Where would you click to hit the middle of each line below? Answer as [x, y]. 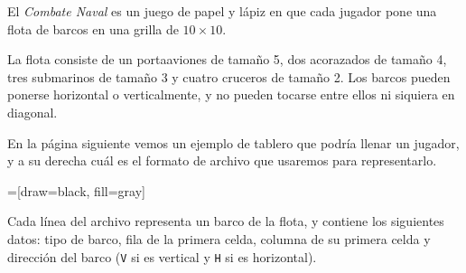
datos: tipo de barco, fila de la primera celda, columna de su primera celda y [219, 238]
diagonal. [33, 112]
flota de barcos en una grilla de [93, 28]
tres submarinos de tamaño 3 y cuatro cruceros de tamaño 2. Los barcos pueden [229, 76]
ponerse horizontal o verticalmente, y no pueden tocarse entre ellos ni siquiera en [231, 94]
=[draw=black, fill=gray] [76, 190]
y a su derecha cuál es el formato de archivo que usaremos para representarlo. [222, 160]
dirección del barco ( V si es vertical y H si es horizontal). [162, 256]
